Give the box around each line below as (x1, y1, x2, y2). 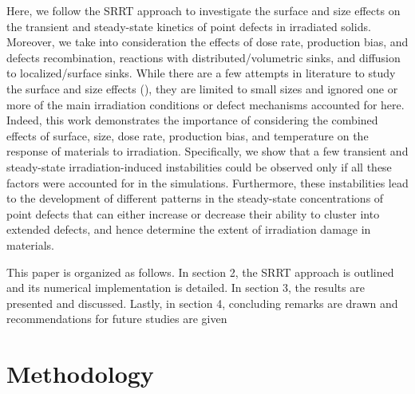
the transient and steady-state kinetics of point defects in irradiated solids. (6, 18, 371, 34)
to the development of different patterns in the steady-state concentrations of (6, 190, 384, 207)
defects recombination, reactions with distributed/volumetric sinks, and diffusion (6, 49, 401, 65)
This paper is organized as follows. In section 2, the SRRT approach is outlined (6, 263, 394, 280)
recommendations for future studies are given (6, 310, 227, 327)
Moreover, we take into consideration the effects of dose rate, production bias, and (6, 33, 409, 50)
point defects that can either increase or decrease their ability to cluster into (6, 205, 380, 222)
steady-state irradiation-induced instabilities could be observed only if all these (6, 158, 392, 175)
